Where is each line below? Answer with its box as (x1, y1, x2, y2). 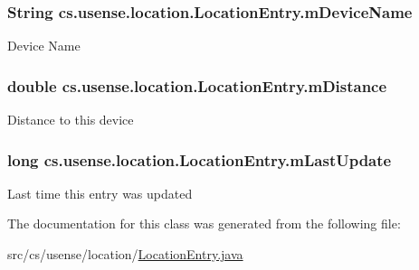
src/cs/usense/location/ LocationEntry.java (7, 245, 243, 264)
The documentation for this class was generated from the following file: (7, 214, 401, 233)
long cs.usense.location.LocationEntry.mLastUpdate (7, 148, 392, 171)
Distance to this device (7, 110, 134, 129)
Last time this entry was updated (7, 183, 193, 202)
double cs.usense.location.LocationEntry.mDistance (7, 74, 387, 97)
